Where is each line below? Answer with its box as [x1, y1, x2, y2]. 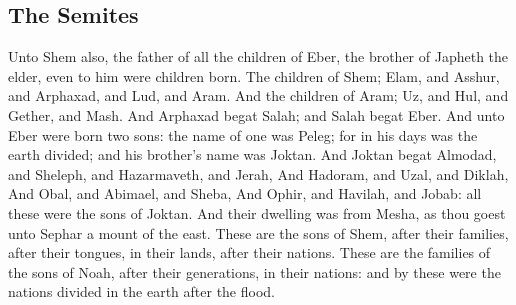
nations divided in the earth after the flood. [8, 281, 275, 302]
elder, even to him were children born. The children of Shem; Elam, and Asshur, [8, 65, 500, 86]
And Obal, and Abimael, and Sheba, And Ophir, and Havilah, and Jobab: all [8, 183, 482, 204]
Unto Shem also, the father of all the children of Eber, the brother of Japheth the [8, 46, 509, 67]
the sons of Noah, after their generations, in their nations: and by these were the [8, 261, 501, 282]
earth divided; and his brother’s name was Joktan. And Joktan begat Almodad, [8, 144, 497, 165]
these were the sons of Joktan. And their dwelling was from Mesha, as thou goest [8, 202, 506, 223]
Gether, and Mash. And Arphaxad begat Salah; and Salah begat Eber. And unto [8, 104, 505, 125]
